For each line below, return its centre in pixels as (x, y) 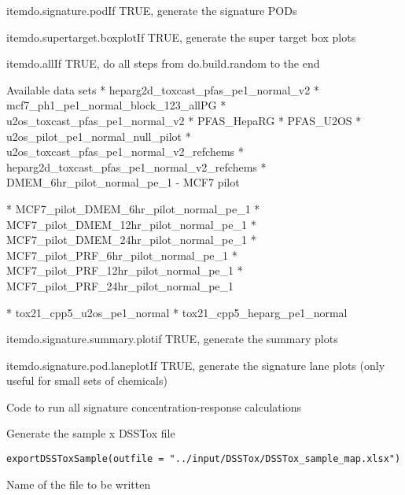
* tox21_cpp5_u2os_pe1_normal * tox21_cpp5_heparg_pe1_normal (177, 312)
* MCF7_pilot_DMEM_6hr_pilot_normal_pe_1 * (133, 208)
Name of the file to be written (79, 484)
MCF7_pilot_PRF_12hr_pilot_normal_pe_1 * (125, 270)
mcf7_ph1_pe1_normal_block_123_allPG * (116, 105)
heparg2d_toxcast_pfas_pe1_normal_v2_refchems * (136, 166)
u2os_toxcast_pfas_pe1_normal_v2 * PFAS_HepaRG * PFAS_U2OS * (184, 120)
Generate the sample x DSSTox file (91, 433)
